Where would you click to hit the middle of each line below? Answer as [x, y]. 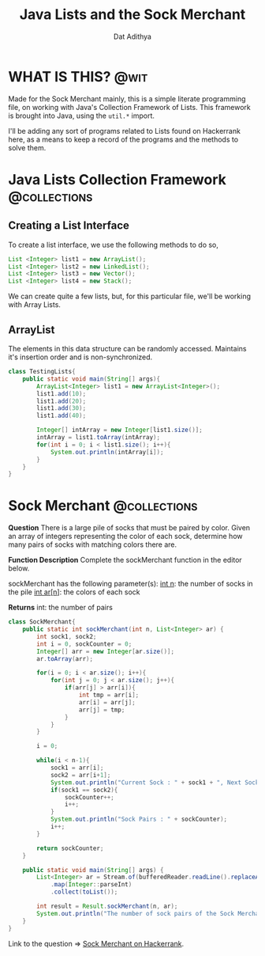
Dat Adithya [132, 36]
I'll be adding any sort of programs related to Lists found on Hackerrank [124, 131]
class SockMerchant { [42, 622]
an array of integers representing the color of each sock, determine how [125, 537]
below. [19, 568]
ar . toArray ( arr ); [65, 658]
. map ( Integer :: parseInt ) [91, 885]
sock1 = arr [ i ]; [77, 768]
